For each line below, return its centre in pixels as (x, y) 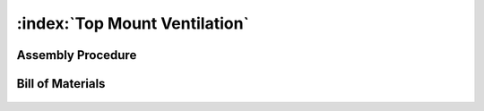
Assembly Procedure (77, 55)
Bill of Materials (61, 84)
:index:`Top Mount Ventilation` (133, 23)
